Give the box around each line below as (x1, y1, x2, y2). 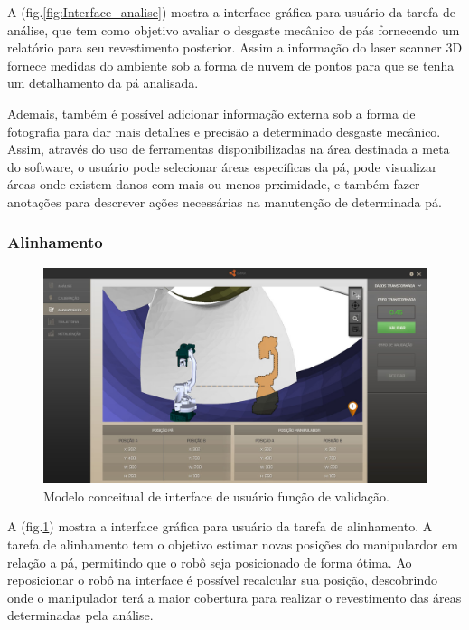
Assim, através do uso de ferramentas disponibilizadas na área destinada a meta (7, 139, 450, 158)
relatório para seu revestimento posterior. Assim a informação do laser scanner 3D (7, 38, 463, 57)
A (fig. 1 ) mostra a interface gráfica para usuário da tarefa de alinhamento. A (7, 517, 433, 536)
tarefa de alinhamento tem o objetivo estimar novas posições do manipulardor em (7, 535, 458, 554)
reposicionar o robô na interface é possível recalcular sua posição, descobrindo (7, 570, 437, 589)
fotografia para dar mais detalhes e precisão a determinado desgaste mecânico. (7, 121, 441, 140)
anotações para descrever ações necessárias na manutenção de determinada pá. (7, 192, 442, 211)
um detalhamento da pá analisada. (7, 73, 199, 92)
